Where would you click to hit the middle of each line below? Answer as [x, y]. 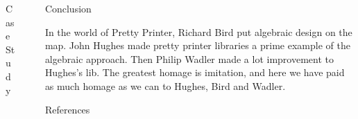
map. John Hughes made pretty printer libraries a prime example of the [197, 45]
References [67, 109]
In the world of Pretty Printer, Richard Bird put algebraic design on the [198, 31]
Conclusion [68, 8]
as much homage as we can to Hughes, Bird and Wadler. [165, 85]
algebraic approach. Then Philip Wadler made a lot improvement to [189, 58]
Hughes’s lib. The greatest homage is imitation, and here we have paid [195, 72]
